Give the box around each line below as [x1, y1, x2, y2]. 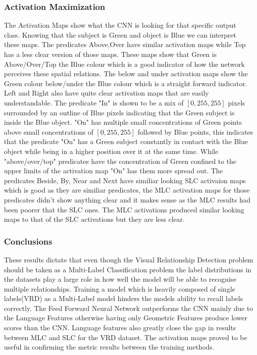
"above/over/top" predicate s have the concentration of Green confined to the [4, 155, 236, 166]
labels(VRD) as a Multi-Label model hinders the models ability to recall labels [4, 293, 243, 304]
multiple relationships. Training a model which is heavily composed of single [4, 283, 235, 294]
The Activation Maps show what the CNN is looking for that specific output [4, 20, 236, 30]
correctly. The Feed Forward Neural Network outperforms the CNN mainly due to [4, 303, 253, 313]
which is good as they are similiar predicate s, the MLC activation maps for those [4, 185, 250, 195]
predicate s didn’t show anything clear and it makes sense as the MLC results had [4, 194, 251, 204]
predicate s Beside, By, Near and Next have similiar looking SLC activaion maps [4, 175, 246, 185]
